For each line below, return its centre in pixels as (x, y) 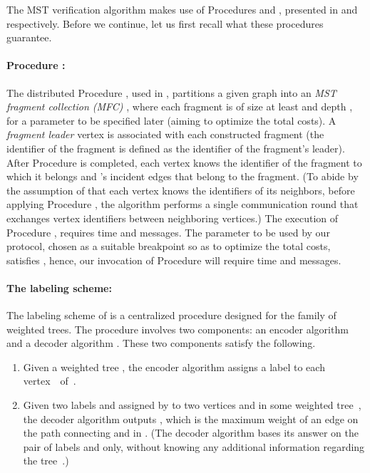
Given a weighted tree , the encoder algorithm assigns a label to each (174, 367)
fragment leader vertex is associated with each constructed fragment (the (165, 134)
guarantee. (29, 37)
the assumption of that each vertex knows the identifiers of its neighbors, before (181, 190)
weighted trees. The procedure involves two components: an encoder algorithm (178, 329)
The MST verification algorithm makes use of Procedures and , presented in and (182, 9)
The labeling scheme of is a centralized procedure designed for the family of (171, 315)
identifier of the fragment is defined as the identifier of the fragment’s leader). (176, 148)
